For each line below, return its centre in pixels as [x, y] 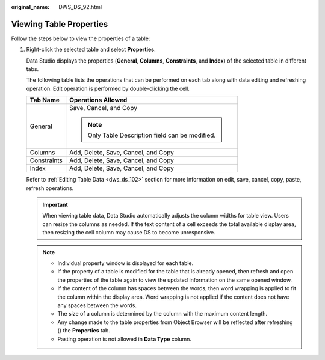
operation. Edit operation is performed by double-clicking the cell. [108, 88]
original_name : [30, 7]
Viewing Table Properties [60, 24]
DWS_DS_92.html [80, 7]
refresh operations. [50, 188]
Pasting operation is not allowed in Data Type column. [125, 339]
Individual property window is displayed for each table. [125, 263]
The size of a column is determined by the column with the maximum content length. [162, 314]
